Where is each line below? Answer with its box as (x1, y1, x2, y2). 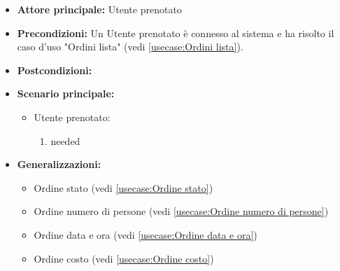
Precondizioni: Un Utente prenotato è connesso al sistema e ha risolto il (17, 25, 334, 40)
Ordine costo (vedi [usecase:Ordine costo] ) (34, 251, 214, 265)
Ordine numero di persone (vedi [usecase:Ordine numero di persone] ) (34, 204, 329, 218)
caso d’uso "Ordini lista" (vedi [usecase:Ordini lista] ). (17, 39, 243, 54)
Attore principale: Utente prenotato (17, 2, 182, 16)
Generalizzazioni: (17, 157, 101, 172)
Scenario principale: (17, 86, 115, 101)
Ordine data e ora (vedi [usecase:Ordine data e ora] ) (34, 227, 257, 242)
